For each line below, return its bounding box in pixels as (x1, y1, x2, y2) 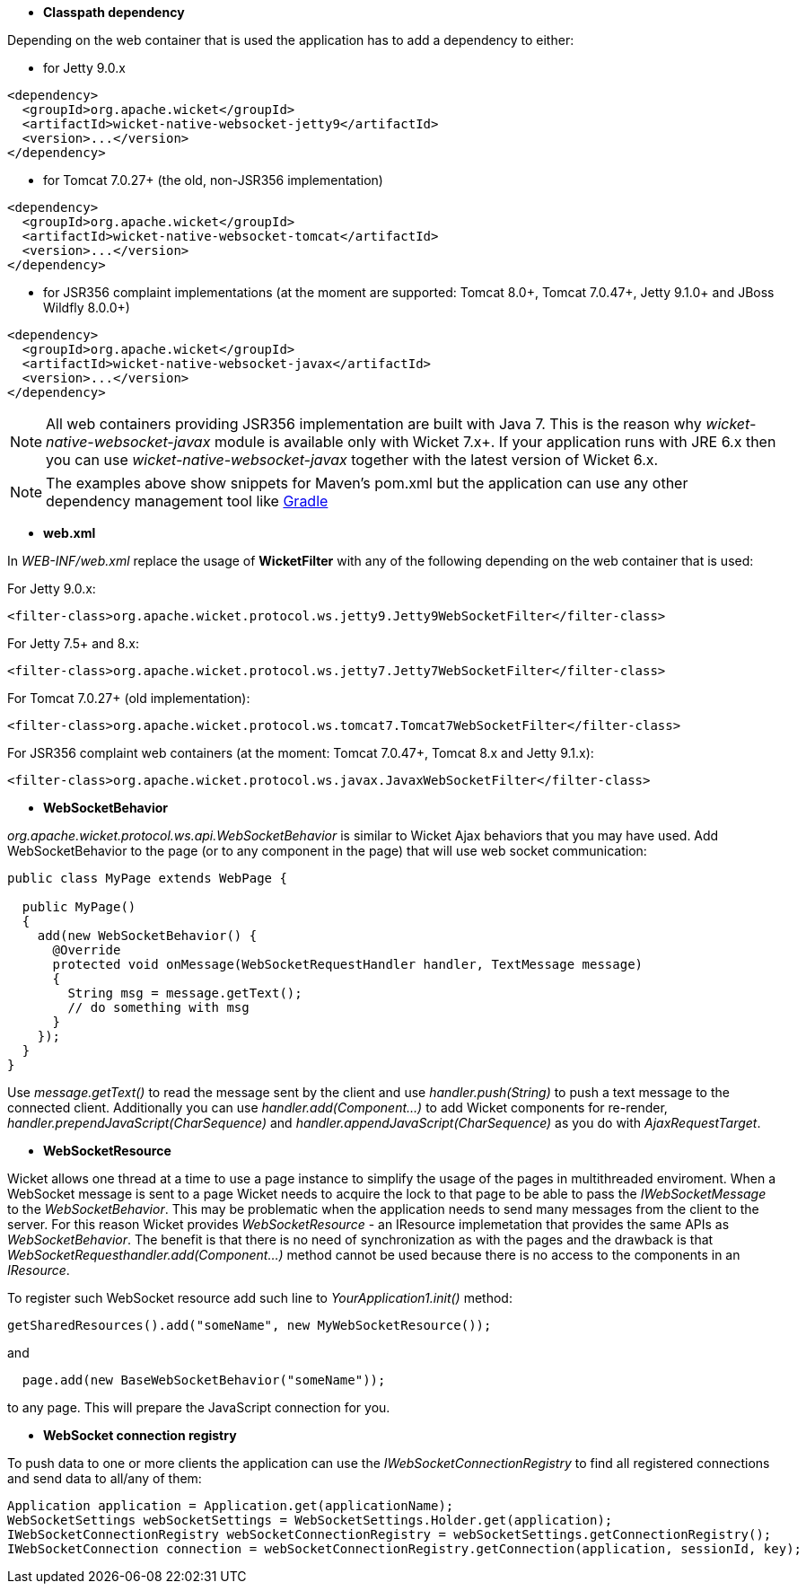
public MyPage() (22, 900, 136, 914)
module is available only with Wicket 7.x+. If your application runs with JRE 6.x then (214, 433, 776, 451)
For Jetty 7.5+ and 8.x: (7, 636, 139, 651)
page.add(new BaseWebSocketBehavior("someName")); (22, 1373, 386, 1387)
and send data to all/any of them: (7, 1471, 202, 1486)
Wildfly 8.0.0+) (43, 300, 130, 315)
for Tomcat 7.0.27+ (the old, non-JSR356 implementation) (43, 172, 383, 188)
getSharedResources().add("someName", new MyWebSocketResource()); (7, 1318, 492, 1332)
